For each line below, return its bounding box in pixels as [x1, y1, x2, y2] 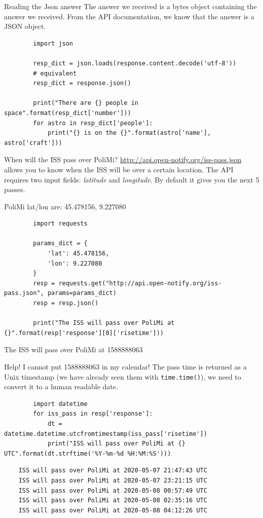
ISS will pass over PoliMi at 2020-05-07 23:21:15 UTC [18, 477, 207, 484]
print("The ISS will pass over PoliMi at [33, 319, 175, 327]
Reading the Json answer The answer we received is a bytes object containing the [4, 1, 257, 11]
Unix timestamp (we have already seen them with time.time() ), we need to [4, 371, 241, 382]
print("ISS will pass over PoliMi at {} [47, 440, 185, 448]
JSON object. [4, 21, 46, 31]
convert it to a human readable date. [4, 381, 118, 392]
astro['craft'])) [4, 139, 62, 146]
